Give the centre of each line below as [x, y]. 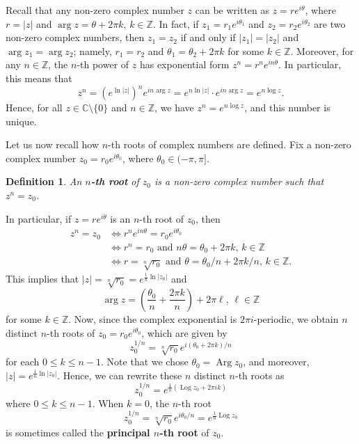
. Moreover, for [322, 50]
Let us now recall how [53, 144]
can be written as [232, 10]
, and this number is [287, 108]
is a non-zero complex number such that [239, 181]
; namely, [93, 50]
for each [23, 362]
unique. [21, 121]
